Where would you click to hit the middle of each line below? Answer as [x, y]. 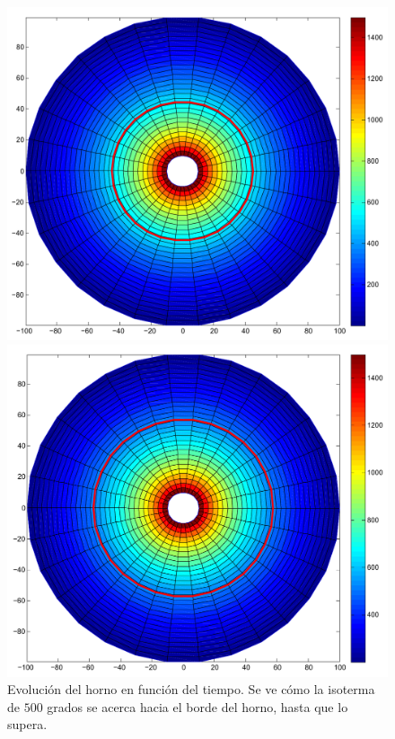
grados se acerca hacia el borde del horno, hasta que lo [197, 706]
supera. [27, 724]
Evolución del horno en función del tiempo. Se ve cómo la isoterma [191, 689]
